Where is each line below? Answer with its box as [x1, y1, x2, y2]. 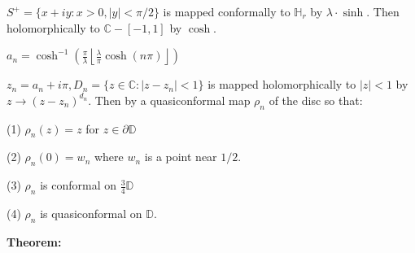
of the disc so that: [269, 91, 363, 108]
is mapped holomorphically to [207, 76, 356, 93]
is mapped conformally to [163, 3, 290, 20]
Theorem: [7, 233, 62, 250]
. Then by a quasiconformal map [88, 91, 251, 108]
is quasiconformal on [40, 204, 142, 221]
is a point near [144, 148, 217, 165]
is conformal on [40, 177, 116, 194]
